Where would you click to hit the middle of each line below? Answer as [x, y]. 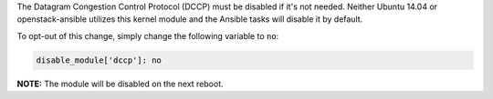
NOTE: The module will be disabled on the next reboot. [120, 84]
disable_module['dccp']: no [99, 60]
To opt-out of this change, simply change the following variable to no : [148, 35]
